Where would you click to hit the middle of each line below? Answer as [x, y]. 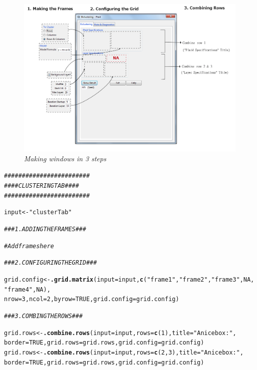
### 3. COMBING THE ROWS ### [43, 316]
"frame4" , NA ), [27, 289]
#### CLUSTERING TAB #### [42, 186]
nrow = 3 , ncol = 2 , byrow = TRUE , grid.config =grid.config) [92, 299]
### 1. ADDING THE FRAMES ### [45, 229]
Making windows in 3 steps [65, 158]
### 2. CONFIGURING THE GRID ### [51, 263]
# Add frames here [29, 246]
